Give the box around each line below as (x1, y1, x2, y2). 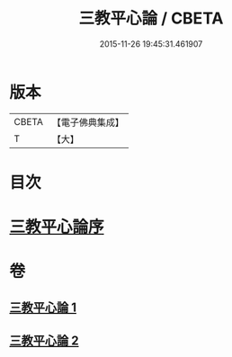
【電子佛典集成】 (51, 116, 124, 129)
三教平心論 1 (9, 299, 77, 315)
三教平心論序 (9, 217, 105, 237)
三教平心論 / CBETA (78, 8, 224, 29)
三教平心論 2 (9, 334, 79, 349)
